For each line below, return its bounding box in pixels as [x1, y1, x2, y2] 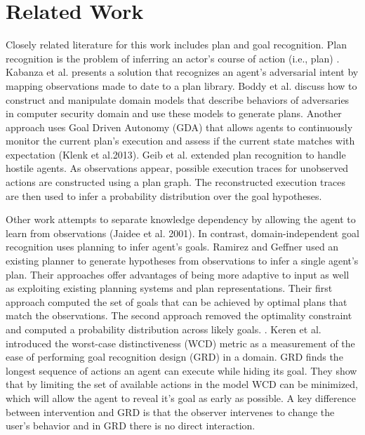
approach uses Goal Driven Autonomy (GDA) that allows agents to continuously [6, 119, 353, 134]
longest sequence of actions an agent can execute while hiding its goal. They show [6, 363, 357, 377]
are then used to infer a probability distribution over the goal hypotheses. [6, 188, 322, 203]
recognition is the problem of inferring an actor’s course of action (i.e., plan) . [6, 51, 340, 65]
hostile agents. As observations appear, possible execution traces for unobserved [6, 161, 349, 175]
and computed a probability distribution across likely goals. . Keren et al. [6, 322, 321, 336]
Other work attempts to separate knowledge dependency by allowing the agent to [6, 212, 356, 227]
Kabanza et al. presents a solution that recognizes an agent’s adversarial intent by [6, 65, 359, 79]
